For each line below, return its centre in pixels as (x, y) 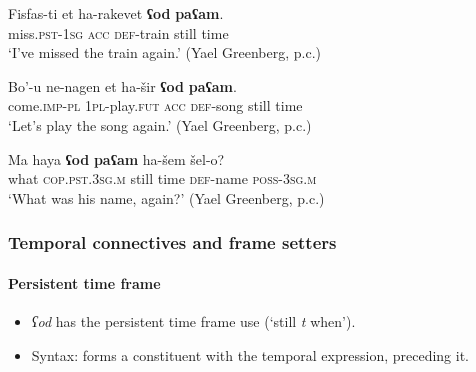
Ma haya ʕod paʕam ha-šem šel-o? (116, 158)
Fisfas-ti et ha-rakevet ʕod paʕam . (116, 13)
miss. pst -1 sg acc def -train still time (118, 32)
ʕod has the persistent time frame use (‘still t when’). (193, 320)
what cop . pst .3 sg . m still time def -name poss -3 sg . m (162, 178)
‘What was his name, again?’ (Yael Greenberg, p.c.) (166, 197)
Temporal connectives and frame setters (172, 242)
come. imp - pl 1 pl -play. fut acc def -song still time (155, 105)
